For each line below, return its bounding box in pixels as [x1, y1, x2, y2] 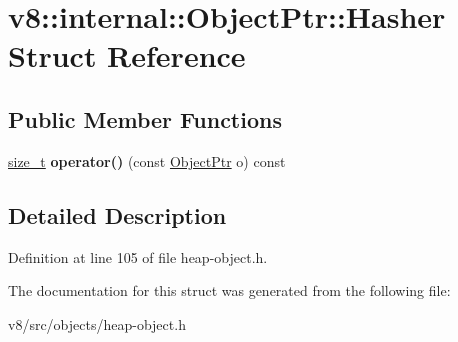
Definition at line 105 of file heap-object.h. [8, 246, 268, 267]
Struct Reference [8, 35, 246, 76]
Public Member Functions [8, 103, 282, 134]
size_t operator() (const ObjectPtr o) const [8, 150, 286, 171]
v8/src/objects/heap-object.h [8, 313, 186, 334]
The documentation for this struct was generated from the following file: [8, 280, 451, 301]
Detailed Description [8, 199, 227, 230]
